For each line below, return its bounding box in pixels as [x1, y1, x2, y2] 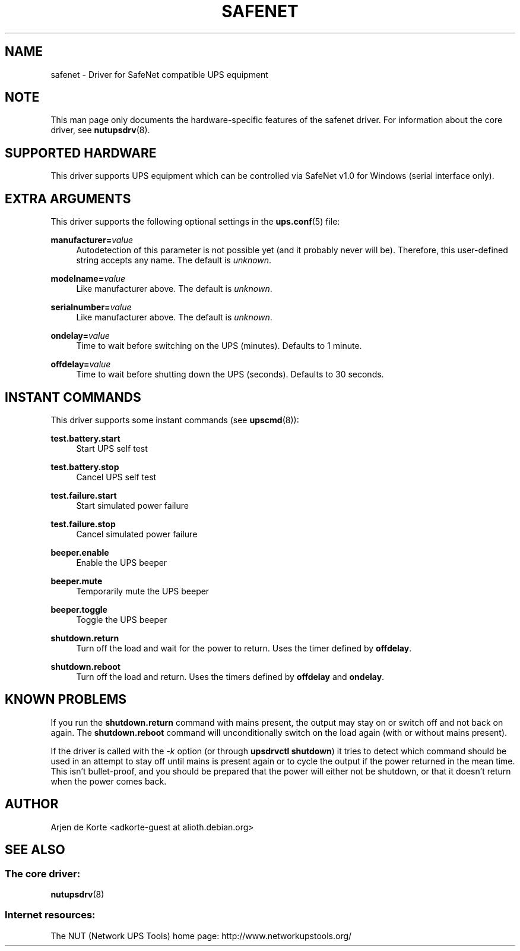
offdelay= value [50, 359, 111, 370]
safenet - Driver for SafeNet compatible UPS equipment [50, 69, 268, 80]
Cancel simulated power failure [76, 528, 198, 539]
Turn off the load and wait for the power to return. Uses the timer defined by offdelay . [76, 643, 412, 653]
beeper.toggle [50, 604, 107, 615]
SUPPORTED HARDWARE [5, 145, 157, 160]
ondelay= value [50, 330, 110, 341]
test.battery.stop [50, 461, 119, 472]
